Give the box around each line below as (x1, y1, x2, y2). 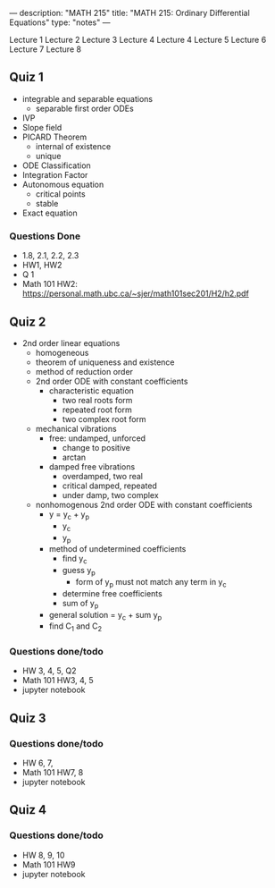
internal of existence (35, 140, 112, 151)
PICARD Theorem (21, 131, 87, 142)
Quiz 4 (9, 802, 47, 817)
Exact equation (21, 207, 78, 218)
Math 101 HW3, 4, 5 (21, 675, 94, 686)
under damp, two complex (62, 489, 159, 500)
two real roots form (62, 394, 133, 405)
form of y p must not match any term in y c (75, 576, 227, 589)
